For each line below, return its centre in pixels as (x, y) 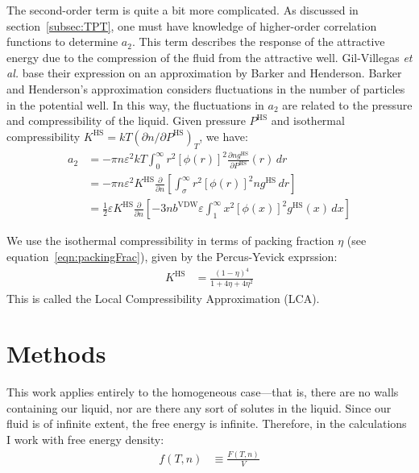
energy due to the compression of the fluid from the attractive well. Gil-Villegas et (209, 57)
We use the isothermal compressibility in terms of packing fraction (170, 241)
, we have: (224, 136)
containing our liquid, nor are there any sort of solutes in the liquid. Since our (199, 407)
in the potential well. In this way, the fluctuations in (135, 104)
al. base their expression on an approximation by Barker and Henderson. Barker (204, 73)
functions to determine (62, 41)
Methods (56, 353)
